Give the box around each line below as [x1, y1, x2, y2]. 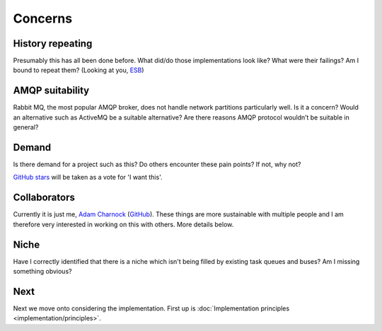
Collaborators [13, 192, 76, 204]
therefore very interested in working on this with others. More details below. [13, 220, 234, 228]
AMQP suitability [13, 85, 90, 97]
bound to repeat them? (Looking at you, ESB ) [13, 66, 144, 74]
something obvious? [13, 267, 72, 276]
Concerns [13, 11, 73, 26]
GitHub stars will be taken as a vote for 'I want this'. [13, 173, 163, 182]
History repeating [13, 37, 93, 50]
